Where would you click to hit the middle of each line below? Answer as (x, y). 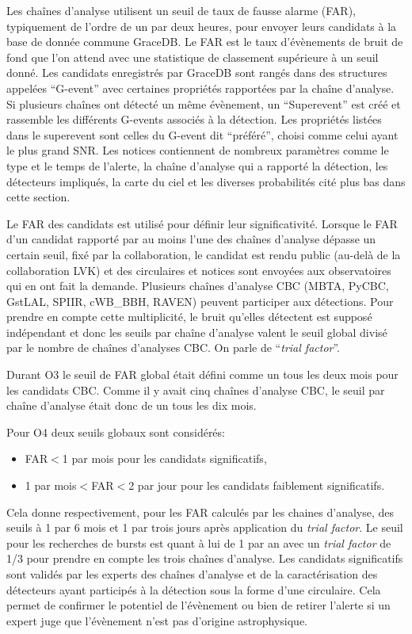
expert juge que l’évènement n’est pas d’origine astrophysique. (157, 620)
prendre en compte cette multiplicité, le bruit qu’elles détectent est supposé (189, 317)
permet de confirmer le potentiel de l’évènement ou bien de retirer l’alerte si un (198, 605)
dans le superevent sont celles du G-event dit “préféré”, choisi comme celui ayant (202, 134)
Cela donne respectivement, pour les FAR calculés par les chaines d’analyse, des (200, 512)
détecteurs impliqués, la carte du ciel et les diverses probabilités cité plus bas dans (206, 181)
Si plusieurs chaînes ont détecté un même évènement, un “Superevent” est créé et (204, 103)
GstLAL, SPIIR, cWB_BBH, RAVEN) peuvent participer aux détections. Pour (200, 301)
